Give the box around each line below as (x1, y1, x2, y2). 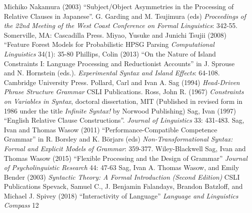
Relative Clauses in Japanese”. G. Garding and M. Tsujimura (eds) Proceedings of (4, 11, 246, 21)
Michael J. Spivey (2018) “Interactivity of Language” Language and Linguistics (4, 190, 238, 200)
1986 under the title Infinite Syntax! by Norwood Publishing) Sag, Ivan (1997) (4, 105, 236, 115)
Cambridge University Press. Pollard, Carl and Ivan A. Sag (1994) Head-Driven (4, 77, 240, 87)
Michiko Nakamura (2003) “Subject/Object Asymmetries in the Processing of (4, 1, 234, 11)
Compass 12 (4, 200, 39, 210)
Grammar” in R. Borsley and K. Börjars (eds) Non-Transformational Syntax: (4, 134, 233, 144)
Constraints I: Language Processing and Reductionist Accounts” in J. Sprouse (4, 58, 235, 68)
